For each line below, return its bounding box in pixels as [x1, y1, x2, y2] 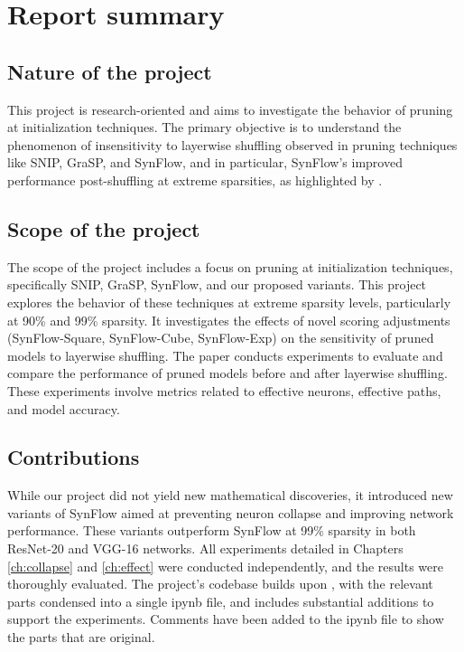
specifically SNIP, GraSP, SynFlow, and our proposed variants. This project [7, 275, 427, 294]
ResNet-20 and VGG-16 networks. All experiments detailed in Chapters [7, 539, 404, 558]
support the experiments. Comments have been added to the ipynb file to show [7, 609, 444, 628]
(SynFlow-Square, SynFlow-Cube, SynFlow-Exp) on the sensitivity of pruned [7, 328, 434, 347]
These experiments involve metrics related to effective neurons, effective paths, [7, 381, 441, 400]
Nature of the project [7, 57, 212, 85]
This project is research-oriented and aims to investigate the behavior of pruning [7, 99, 453, 118]
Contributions [7, 443, 140, 471]
